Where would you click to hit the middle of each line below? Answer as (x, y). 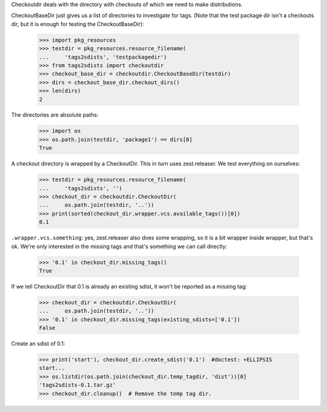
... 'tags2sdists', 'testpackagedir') (103, 57)
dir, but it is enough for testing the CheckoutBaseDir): (78, 24)
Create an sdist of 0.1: (38, 344)
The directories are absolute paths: (55, 115)
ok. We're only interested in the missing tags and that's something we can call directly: (119, 246)
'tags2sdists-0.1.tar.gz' (78, 385)
